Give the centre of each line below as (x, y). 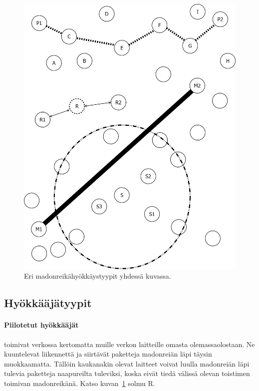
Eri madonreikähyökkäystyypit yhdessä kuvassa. (98, 276)
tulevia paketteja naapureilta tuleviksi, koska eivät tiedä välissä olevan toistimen (127, 373)
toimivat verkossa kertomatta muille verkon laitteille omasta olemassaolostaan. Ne (129, 344)
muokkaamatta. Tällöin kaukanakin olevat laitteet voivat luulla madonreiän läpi (127, 363)
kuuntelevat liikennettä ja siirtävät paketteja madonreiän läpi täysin (108, 354)
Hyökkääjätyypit (48, 303)
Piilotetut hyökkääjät (41, 325)
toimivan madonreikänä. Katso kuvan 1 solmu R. (80, 383)
